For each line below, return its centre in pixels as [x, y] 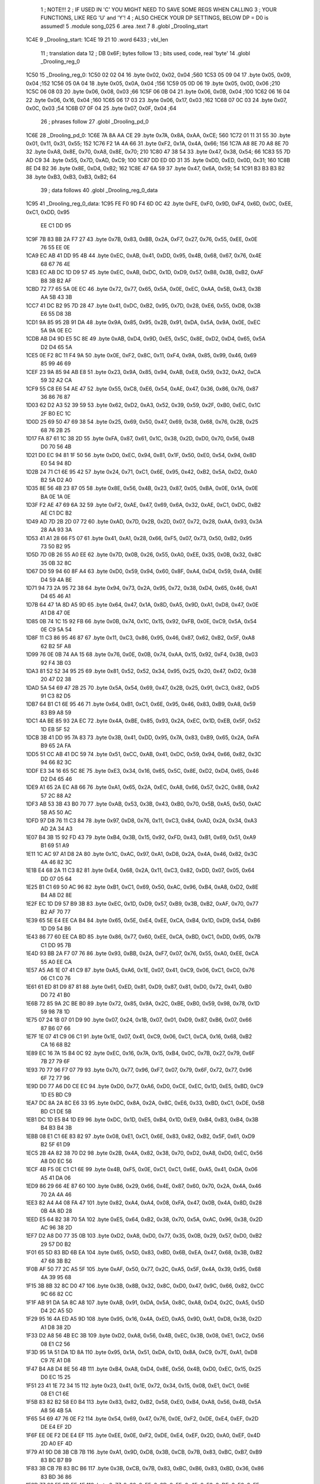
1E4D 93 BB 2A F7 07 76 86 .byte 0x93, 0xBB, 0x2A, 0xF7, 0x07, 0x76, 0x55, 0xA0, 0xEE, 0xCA [142, 953]
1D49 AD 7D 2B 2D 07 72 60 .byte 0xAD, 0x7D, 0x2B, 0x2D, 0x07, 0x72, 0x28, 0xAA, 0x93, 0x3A [144, 521]
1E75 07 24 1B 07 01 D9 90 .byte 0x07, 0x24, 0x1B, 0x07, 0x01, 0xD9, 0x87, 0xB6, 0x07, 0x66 [139, 1020]
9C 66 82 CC [57, 1294]
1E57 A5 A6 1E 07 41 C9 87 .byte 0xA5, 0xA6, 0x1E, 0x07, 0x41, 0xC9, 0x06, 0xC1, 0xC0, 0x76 [140, 970]
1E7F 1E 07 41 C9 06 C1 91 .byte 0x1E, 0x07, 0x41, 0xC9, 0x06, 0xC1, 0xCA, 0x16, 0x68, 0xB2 [139, 1036]
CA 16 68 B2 [56, 1045]
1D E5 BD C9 [56, 1095]
